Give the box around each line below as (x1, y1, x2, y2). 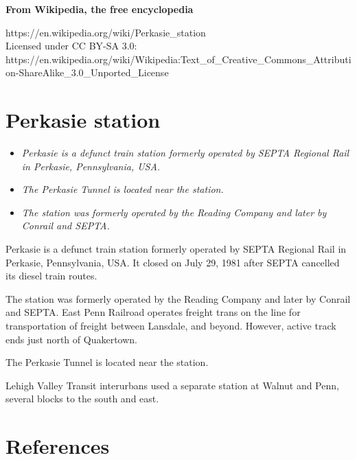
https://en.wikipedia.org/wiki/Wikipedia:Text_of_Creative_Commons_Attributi (5, 51, 352, 66)
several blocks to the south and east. (5, 391, 159, 406)
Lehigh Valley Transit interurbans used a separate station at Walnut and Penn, (5, 378, 339, 392)
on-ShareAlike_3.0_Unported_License (5, 65, 169, 80)
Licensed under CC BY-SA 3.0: (5, 38, 137, 53)
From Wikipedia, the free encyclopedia (5, 2, 194, 16)
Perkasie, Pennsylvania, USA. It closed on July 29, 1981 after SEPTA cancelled (5, 255, 340, 269)
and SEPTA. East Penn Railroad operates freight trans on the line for (5, 305, 301, 319)
